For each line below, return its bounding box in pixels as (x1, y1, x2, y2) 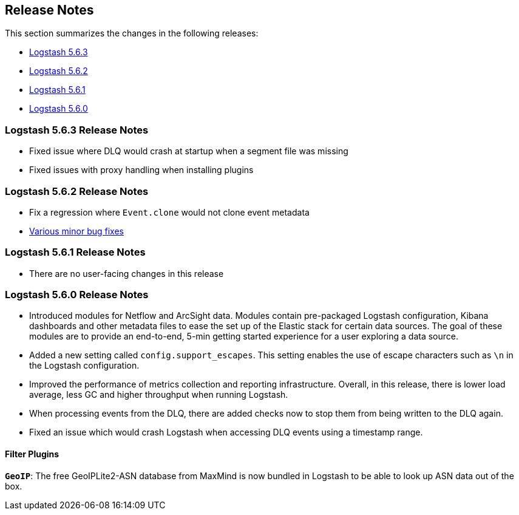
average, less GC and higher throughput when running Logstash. (29, 389, 288, 400)
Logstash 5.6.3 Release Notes (5, 123, 149, 136)
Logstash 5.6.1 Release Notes (5, 246, 146, 259)
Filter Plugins (5, 449, 59, 460)
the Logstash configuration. (29, 360, 140, 371)
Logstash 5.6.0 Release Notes (5, 288, 149, 301)
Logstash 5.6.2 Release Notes (5, 185, 149, 197)
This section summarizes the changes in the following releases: (5, 28, 259, 39)
